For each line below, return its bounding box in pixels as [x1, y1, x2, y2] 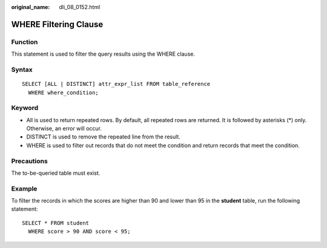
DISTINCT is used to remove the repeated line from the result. [26, 133, 181, 140]
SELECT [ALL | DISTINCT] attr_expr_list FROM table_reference [22, 80, 211, 88]
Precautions [11, 157, 48, 165]
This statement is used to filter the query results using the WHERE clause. [11, 50, 195, 57]
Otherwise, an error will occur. [26, 125, 102, 132]
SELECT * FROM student [22, 220, 90, 226]
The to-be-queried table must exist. [11, 169, 101, 177]
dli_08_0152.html [59, 4, 101, 10]
